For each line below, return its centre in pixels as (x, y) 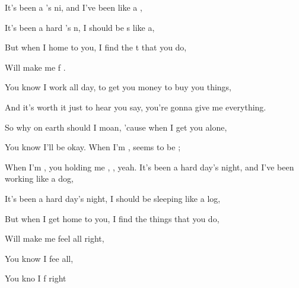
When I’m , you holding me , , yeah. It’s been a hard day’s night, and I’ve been (149, 167)
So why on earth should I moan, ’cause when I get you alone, (116, 127)
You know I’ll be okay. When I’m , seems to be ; (93, 147)
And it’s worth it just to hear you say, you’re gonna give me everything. (136, 107)
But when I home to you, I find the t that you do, (96, 47)
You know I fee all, (39, 258)
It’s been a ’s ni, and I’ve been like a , (74, 7)
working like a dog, (39, 178)
